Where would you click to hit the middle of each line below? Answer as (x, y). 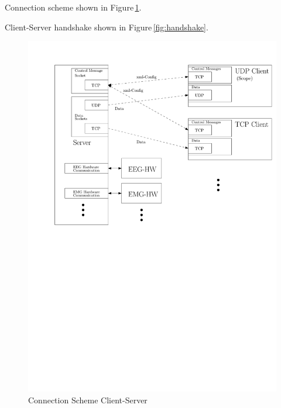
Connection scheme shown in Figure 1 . (73, 7)
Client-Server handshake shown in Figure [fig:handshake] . (107, 27)
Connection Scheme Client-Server (88, 400)
